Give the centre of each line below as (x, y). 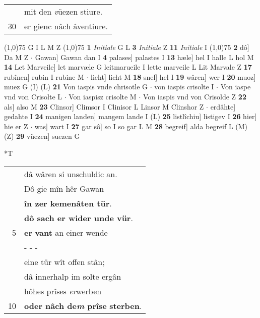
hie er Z (16, 126)
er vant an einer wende (66, 232)
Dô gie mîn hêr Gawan (64, 188)
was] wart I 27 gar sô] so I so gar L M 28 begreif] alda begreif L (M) (141, 126)
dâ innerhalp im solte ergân (73, 276)
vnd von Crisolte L (33, 96)
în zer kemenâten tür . (68, 203)
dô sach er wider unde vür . (79, 218)
